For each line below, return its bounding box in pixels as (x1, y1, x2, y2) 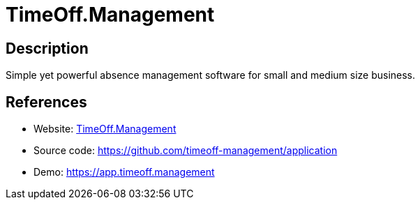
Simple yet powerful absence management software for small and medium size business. (6, 69, 416, 82)
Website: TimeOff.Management (33, 123, 177, 135)
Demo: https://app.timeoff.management (33, 166, 215, 179)
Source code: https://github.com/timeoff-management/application (33, 144, 338, 157)
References (6, 93, 87, 111)
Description (6, 39, 89, 57)
